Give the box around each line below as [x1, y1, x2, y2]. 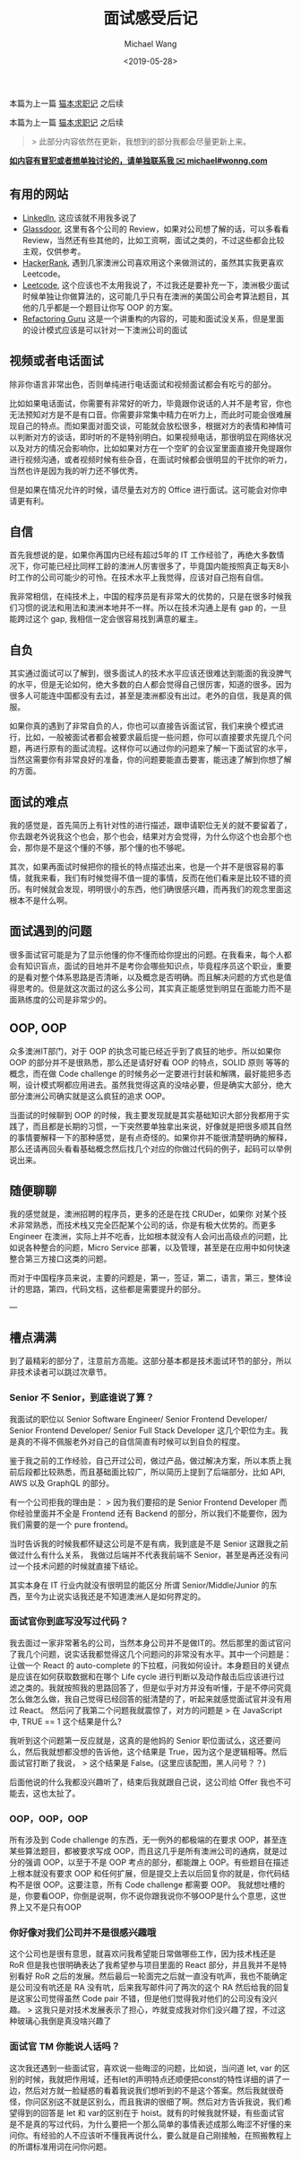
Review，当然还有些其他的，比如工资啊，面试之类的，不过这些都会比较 [21, 234, 285, 245]
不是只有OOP [32, 1902, 82, 1912]
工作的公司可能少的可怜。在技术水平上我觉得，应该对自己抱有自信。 [16, 572, 269, 583]
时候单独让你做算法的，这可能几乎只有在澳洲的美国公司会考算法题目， [21, 291, 282, 302]
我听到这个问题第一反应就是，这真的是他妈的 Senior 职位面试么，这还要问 [9, 1735, 281, 1745]
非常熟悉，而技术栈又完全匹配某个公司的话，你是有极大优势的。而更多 [16, 1220, 276, 1230]
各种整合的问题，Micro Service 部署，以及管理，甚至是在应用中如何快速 [24, 1242, 291, 1253]
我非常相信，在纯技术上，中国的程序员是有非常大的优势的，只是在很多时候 [9, 591, 284, 602]
